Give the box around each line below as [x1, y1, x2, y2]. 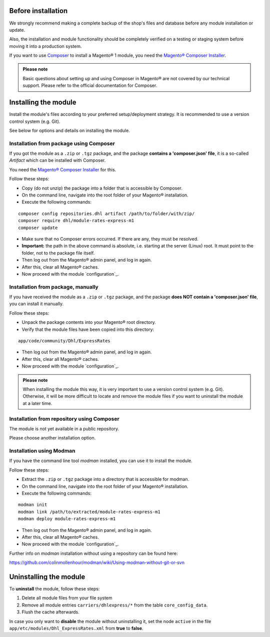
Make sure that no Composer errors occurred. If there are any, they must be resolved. [21, 236, 198, 242]
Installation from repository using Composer [9, 415, 119, 422]
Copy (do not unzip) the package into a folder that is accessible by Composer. [21, 185, 182, 191]
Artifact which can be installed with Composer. [9, 157, 106, 163]
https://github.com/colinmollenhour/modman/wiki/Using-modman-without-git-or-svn [9, 559, 185, 566]
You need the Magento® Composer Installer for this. [9, 166, 116, 172]
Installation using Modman [9, 448, 75, 455]
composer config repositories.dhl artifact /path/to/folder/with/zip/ [18, 210, 195, 217]
